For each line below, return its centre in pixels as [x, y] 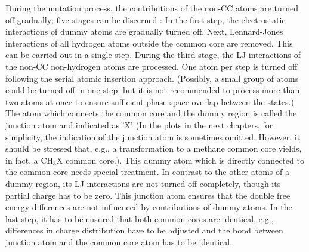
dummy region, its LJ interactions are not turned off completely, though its [143, 183]
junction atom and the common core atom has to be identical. [119, 242]
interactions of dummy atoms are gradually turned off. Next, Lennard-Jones [144, 31]
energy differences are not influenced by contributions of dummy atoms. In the [149, 207]
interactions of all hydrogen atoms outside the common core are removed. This [149, 43]
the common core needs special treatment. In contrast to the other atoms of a [147, 172]
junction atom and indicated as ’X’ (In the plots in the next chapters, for [139, 125]
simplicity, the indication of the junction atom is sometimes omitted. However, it [153, 136]
